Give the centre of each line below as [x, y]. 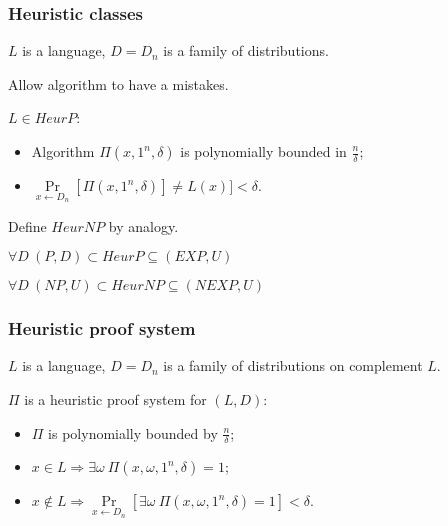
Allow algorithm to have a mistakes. [118, 83]
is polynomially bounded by [133, 432]
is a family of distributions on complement [293, 365]
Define [27, 225]
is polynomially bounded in [263, 151]
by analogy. [143, 225]
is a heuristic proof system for [115, 399]
